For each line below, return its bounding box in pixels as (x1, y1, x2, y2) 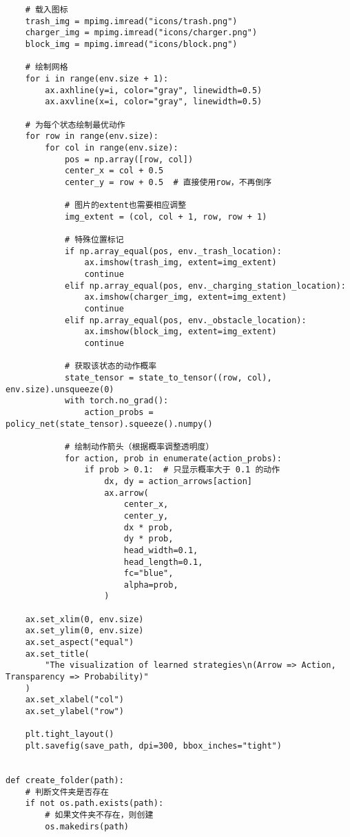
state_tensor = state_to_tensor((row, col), (64, 373, 272, 383)
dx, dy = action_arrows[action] (104, 476, 252, 486)
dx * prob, (123, 522, 174, 532)
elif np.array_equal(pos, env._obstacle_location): (64, 315, 307, 325)
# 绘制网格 (25, 62, 68, 73)
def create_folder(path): (6, 775, 124, 785)
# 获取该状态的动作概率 (64, 361, 157, 372)
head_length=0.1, (123, 557, 203, 567)
